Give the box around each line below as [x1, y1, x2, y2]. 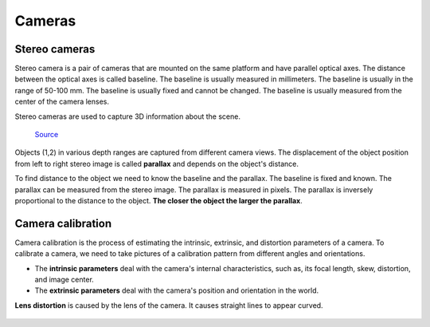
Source [34, 130, 59, 140]
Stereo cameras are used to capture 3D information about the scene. [14, 112, 240, 121]
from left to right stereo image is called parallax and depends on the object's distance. [14, 159, 299, 168]
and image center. [34, 275, 95, 285]
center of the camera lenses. [14, 97, 110, 107]
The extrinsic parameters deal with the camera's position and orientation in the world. [34, 286, 319, 295]
